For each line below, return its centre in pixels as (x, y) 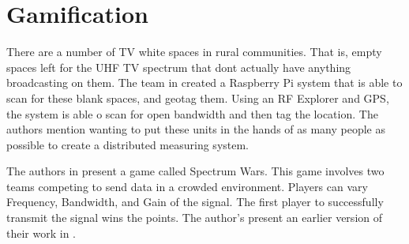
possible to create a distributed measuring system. (128, 144)
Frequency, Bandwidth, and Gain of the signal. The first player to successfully (195, 202)
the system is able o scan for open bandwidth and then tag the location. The (192, 113)
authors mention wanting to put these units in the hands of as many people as (196, 129)
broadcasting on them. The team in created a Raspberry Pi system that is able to (204, 83)
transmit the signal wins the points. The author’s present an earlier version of (194, 218)
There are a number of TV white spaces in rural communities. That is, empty (194, 52)
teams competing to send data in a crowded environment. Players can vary (187, 186)
